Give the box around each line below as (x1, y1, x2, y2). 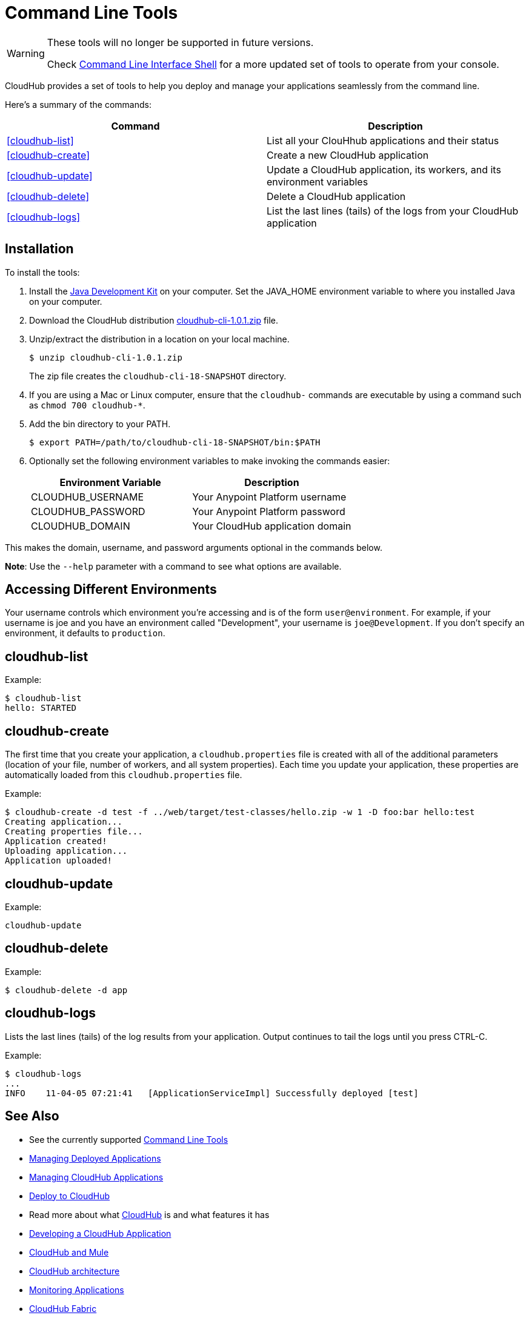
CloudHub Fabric (29, 1303, 97, 1314)
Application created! (5, 836, 107, 847)
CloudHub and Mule (29, 1246, 109, 1257)
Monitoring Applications (29, 1284, 124, 1295)
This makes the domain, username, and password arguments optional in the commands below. (5, 542, 382, 553)
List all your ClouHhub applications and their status (267, 134, 499, 147)
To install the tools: (5, 267, 80, 278)
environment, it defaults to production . (5, 628, 165, 639)
